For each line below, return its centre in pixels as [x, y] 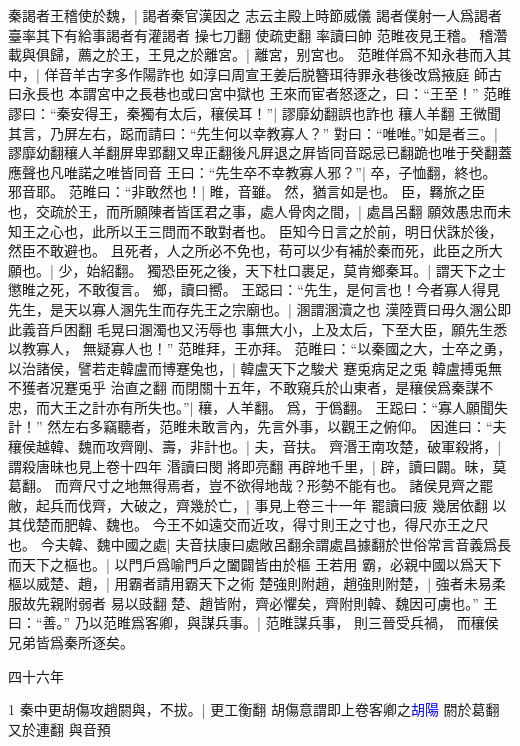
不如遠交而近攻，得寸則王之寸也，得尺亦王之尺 [334, 524]
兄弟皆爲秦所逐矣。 [71, 642]
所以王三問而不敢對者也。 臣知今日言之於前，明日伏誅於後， [304, 230]
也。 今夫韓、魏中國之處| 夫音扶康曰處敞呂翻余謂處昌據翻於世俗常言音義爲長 [260, 544]
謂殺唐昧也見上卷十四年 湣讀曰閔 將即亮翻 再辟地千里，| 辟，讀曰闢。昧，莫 [257, 465]
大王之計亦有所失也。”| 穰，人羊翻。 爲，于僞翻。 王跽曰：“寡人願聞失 [279, 406]
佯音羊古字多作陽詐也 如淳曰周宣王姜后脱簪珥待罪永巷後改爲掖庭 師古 [273, 73]
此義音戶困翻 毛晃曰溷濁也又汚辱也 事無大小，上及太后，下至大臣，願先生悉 [258, 328]
